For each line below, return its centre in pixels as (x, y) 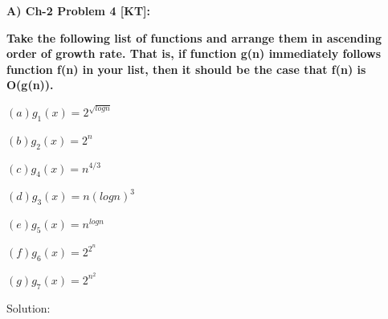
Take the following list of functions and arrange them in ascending (194, 37)
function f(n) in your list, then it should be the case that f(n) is (186, 69)
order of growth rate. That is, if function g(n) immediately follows (194, 53)
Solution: (29, 307)
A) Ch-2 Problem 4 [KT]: (79, 10)
